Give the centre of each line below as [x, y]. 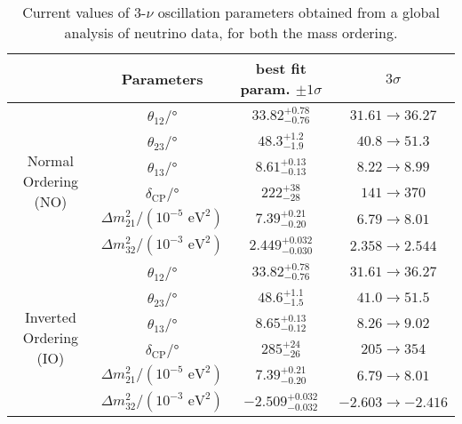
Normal [50, 160]
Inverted [50, 316]
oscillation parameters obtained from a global [299, 12]
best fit [281, 68]
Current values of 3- [84, 12]
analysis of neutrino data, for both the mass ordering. [231, 32]
